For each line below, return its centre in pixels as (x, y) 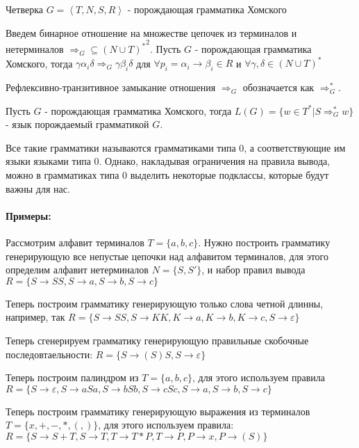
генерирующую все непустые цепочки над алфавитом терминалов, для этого (167, 256)
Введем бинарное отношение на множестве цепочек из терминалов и (151, 32)
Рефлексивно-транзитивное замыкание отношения (111, 87)
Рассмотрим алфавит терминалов (75, 242)
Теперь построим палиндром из (72, 377)
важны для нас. (38, 188)
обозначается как (278, 87)
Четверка (24, 9)
